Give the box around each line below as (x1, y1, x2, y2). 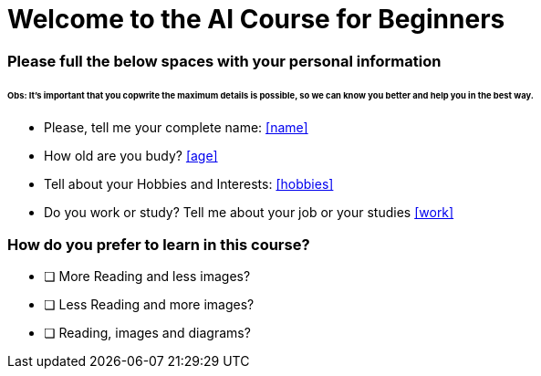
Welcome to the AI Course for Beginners (7, 4, 505, 35)
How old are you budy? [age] (44, 148, 218, 164)
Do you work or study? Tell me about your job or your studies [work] (44, 204, 454, 221)
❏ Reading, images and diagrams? (44, 325, 251, 341)
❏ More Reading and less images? (44, 268, 251, 285)
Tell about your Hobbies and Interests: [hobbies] (44, 176, 334, 193)
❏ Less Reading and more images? (44, 297, 255, 313)
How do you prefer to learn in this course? (7, 235, 310, 254)
